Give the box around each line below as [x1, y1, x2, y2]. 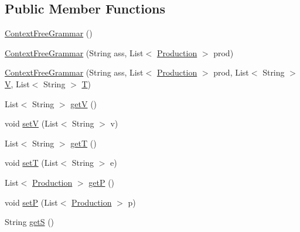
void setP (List [5, 196, 58, 208]
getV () [70, 97, 97, 110]
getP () [88, 176, 115, 188]
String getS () [5, 216, 54, 228]
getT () [70, 137, 97, 149]
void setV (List [5, 117, 59, 129]
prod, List [213, 66, 249, 79]
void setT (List [5, 156, 59, 169]
